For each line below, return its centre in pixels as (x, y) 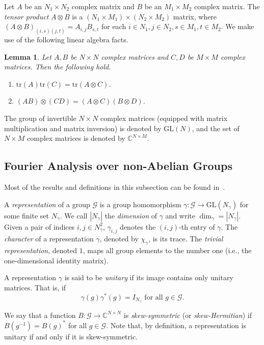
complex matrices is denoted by (76, 138)
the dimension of (131, 215)
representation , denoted (41, 250)
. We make (237, 26)
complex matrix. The (227, 6)
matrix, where (195, 16)
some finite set (27, 215)
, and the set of (216, 128)
